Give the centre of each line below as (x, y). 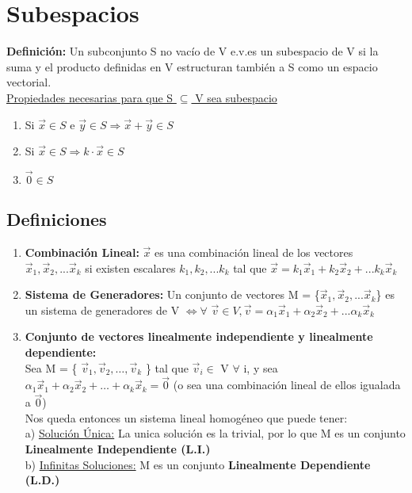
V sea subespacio (236, 97)
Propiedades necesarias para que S (90, 97)
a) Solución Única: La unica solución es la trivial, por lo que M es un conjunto (215, 433)
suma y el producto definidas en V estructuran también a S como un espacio (192, 66)
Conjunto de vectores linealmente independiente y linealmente (199, 336)
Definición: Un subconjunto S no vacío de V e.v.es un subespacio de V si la (193, 51)
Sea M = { (51, 367)
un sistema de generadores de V (102, 310)
